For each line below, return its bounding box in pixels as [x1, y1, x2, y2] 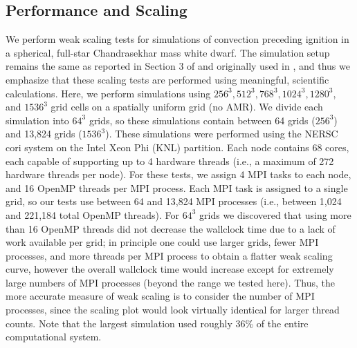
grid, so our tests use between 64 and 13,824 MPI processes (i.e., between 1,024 [6, 194, 342, 209]
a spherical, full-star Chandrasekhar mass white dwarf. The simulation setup [6, 45, 330, 59]
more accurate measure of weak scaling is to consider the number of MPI [6, 289, 315, 303]
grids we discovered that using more [199, 207, 351, 222]
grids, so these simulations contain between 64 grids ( [89, 113, 315, 127]
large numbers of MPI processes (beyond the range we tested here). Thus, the [6, 275, 336, 289]
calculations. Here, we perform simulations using [6, 86, 211, 100]
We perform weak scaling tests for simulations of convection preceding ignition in [6, 32, 349, 46]
